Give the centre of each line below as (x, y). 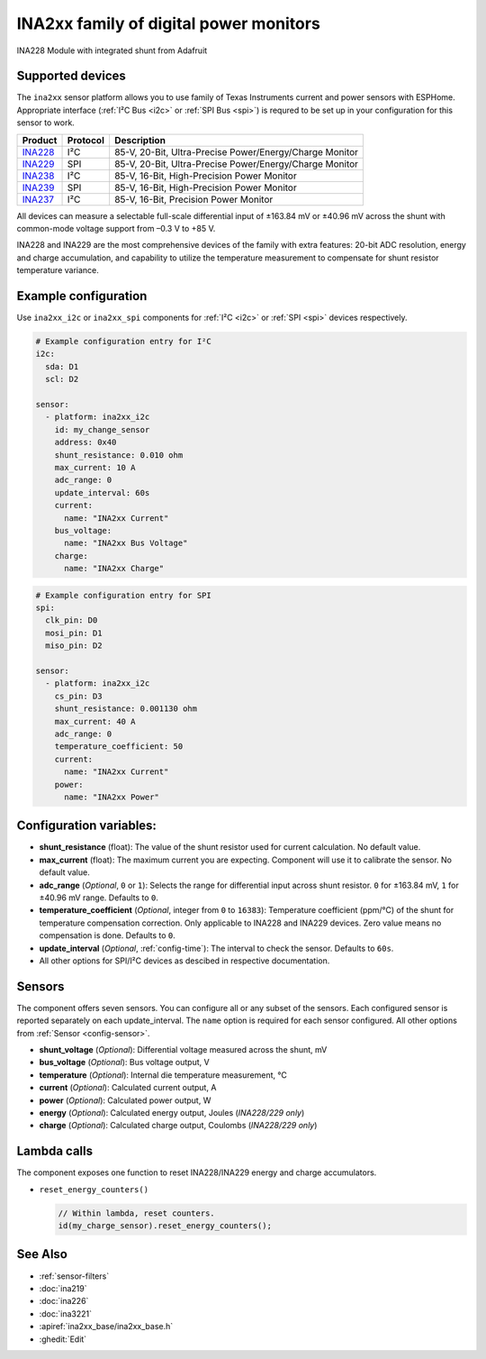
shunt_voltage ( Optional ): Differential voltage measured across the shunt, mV (183, 1050)
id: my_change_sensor (102, 429)
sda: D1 (62, 366)
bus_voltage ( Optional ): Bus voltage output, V (125, 1063)
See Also (42, 1254)
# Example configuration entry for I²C (123, 342)
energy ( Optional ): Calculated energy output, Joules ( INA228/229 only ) (172, 1112)
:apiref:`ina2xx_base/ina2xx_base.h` (106, 1327)
